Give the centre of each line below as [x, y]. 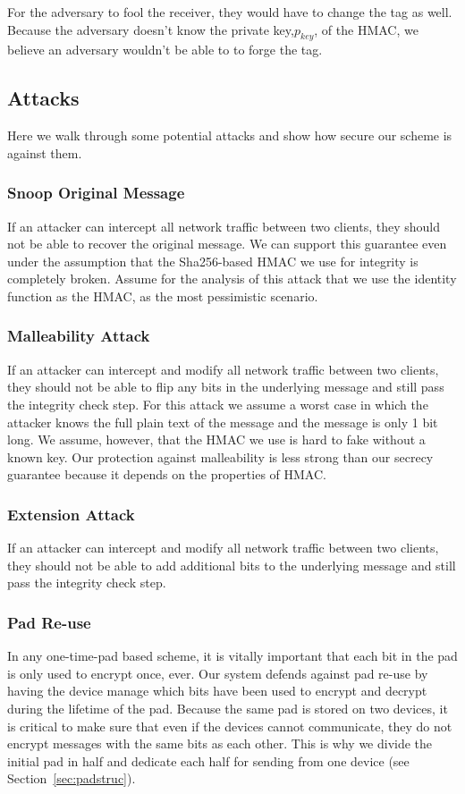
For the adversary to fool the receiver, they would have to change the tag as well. [230, 12]
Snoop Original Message [96, 193]
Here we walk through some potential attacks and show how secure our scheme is [230, 135]
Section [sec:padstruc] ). [72, 778]
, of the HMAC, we [366, 29]
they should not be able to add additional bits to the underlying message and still [232, 565]
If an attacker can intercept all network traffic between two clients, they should [224, 226]
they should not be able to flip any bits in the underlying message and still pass [226, 387]
